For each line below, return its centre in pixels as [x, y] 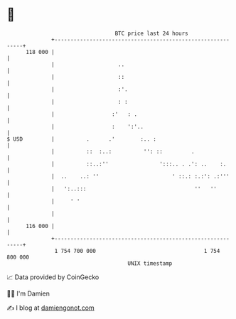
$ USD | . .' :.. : [82, 139]
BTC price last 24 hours [152, 33]
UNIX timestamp [150, 263]
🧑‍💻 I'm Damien [28, 293]
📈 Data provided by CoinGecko [53, 277]
